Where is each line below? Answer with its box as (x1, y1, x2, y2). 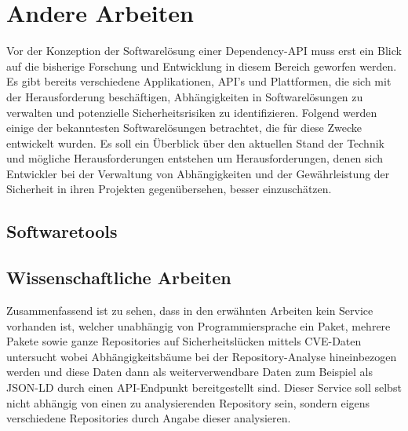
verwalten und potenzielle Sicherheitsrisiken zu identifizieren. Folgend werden (6, 104, 377, 120)
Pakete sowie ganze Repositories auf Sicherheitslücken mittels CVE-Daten (6, 333, 362, 349)
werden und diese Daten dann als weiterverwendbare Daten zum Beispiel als (6, 363, 373, 380)
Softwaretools (6, 219, 118, 243)
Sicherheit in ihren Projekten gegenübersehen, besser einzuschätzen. (6, 181, 332, 197)
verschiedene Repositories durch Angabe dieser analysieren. (6, 410, 291, 426)
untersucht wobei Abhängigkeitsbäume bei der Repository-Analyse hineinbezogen (6, 348, 397, 364)
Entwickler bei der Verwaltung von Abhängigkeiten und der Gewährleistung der (6, 165, 390, 181)
